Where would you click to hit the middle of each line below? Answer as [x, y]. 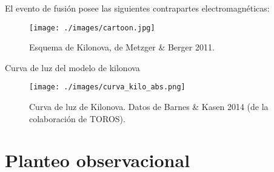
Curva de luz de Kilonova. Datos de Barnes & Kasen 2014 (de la [149, 107]
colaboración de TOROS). [77, 118]
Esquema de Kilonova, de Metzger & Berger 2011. [122, 47]
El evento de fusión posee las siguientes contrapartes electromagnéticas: [137, 8]
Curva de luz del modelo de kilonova [72, 67]
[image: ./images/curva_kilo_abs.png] [107, 87]
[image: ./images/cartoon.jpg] [92, 28]
